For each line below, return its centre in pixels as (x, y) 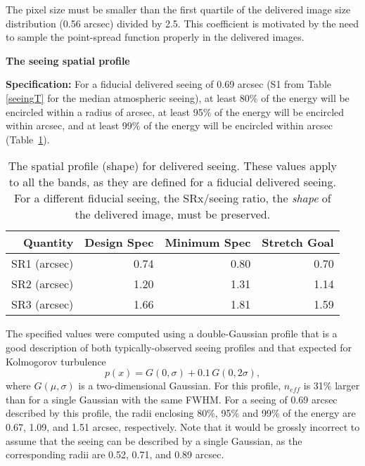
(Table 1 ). (28, 139)
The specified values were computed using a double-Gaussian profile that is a (172, 334)
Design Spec (119, 242)
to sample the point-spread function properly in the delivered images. (155, 37)
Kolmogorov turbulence (56, 361)
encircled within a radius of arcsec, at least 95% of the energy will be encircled (175, 111)
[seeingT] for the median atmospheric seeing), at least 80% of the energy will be (178, 97)
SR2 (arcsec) (43, 284)
